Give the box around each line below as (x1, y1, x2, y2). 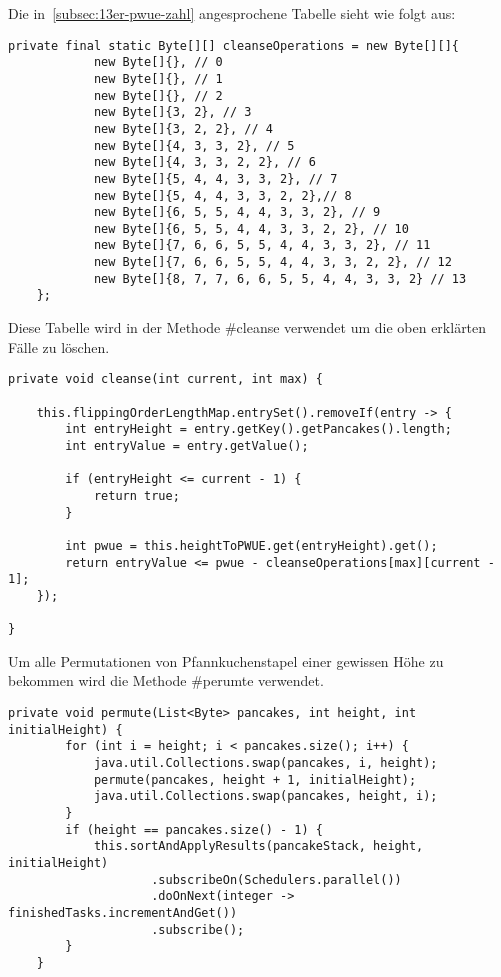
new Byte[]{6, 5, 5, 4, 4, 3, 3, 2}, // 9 (93, 205, 381, 220)
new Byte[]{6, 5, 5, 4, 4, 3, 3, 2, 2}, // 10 (93, 221, 409, 236)
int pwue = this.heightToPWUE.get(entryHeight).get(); (65, 538, 438, 553)
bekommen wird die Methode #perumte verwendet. (8, 670, 324, 691)
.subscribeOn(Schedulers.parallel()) (151, 872, 402, 887)
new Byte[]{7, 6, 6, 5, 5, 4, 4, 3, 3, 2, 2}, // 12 (93, 255, 452, 270)
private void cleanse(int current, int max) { (8, 372, 323, 387)
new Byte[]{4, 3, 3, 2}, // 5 (93, 138, 295, 153)
